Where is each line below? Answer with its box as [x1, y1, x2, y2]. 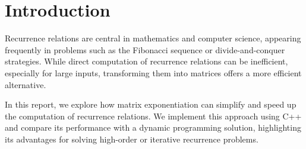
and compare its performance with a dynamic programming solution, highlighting [5, 121, 301, 134]
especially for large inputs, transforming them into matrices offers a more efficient [5, 66, 302, 79]
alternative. [5, 78, 46, 90]
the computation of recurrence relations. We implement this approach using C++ [5, 109, 302, 122]
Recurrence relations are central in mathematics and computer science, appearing [5, 32, 301, 44]
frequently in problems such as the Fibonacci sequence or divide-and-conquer [5, 43, 285, 56]
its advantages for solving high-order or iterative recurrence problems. [5, 132, 258, 145]
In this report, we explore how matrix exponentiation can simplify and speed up [5, 98, 296, 111]
